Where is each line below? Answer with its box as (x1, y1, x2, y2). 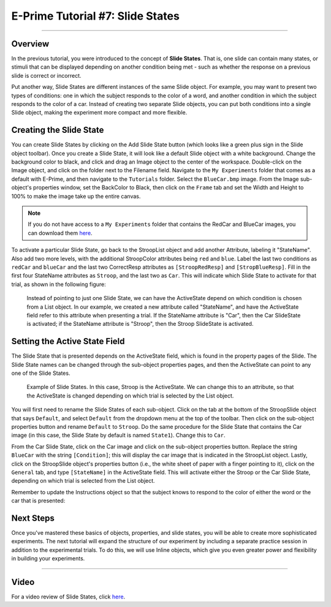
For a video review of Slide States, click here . (11, 593, 126, 600)
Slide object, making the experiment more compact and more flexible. (11, 109, 188, 116)
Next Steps (11, 513, 55, 523)
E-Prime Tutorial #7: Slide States (11, 9, 180, 23)
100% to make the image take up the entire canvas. (11, 192, 141, 200)
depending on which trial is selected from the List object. (11, 477, 156, 484)
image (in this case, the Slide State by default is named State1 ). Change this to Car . (11, 432, 226, 439)
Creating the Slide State (11, 125, 104, 135)
